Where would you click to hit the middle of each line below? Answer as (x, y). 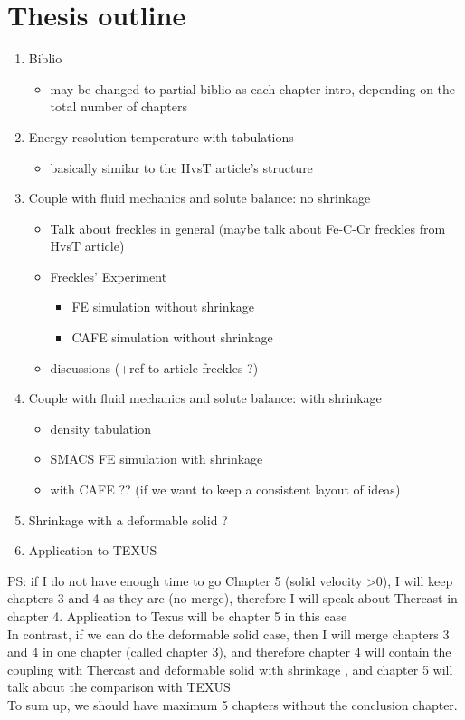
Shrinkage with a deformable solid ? (128, 519)
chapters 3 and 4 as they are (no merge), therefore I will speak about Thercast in (232, 598)
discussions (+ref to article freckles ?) (154, 367)
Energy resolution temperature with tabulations (161, 136)
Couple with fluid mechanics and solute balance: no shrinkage (199, 198)
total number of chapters (119, 106)
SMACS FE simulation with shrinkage (157, 459)
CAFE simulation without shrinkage (172, 337)
